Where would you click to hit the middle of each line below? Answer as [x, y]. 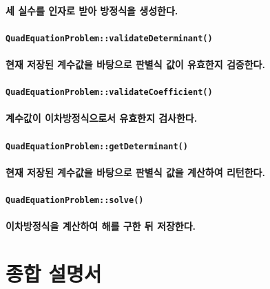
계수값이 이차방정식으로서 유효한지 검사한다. [102, 118]
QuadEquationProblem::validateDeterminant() [109, 38]
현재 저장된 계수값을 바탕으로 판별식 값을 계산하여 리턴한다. [135, 172]
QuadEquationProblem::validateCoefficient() [109, 93]
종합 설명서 [54, 274]
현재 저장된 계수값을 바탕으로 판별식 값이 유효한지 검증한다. [135, 64]
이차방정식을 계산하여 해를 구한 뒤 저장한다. [101, 226]
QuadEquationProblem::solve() [75, 201]
